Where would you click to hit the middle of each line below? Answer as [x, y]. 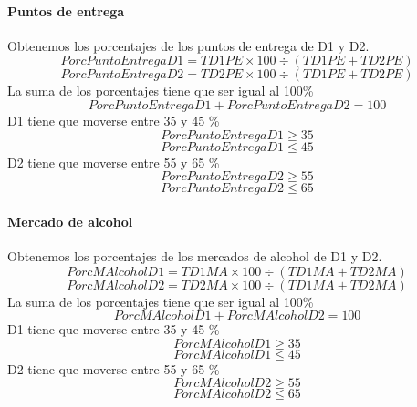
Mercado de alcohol [70, 221]
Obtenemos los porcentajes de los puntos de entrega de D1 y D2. [188, 45]
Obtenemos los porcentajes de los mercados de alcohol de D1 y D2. [195, 255]
